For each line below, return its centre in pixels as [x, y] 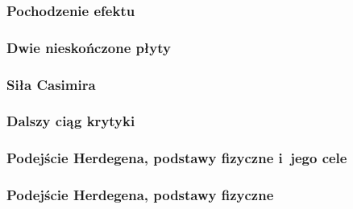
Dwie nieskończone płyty [89, 47]
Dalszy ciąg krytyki [71, 121]
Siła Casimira [51, 84]
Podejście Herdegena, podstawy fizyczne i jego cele [177, 158]
